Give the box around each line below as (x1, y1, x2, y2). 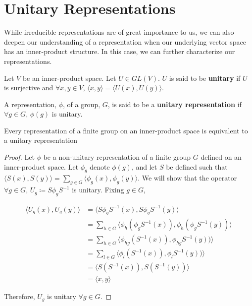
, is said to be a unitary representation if (107, 99, 242, 109)
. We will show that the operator (138, 173, 237, 183)
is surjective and (4, 82, 53, 93)
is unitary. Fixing (72, 184, 124, 195)
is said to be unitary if (169, 72, 241, 83)
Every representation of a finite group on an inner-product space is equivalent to (4, 125, 248, 135)
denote (90, 161, 110, 172)
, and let (131, 161, 157, 172)
